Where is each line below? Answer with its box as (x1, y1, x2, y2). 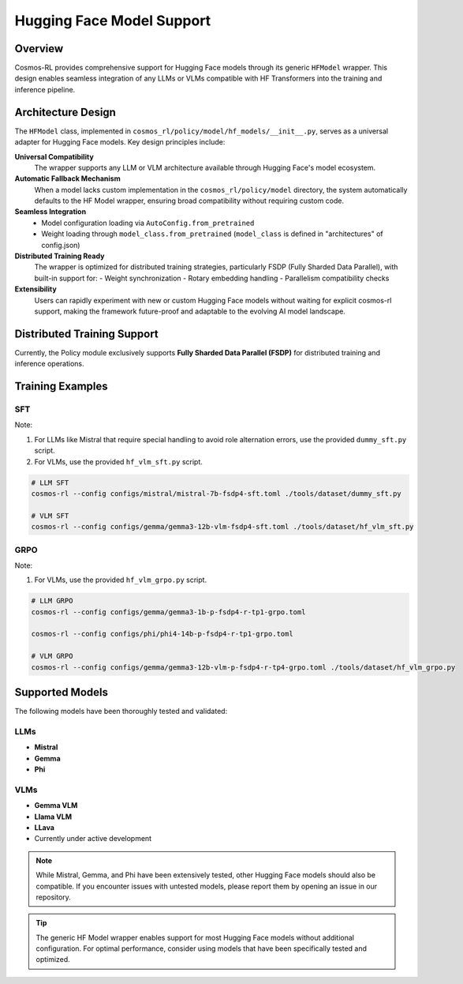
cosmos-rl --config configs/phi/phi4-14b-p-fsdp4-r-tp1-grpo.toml (31, 629, 293, 639)
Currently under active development (34, 834, 152, 843)
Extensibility (14, 284, 57, 294)
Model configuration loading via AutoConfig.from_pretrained (41, 218, 255, 227)
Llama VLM (34, 812, 73, 821)
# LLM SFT (31, 478, 69, 487)
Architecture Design (14, 105, 116, 118)
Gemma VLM (34, 801, 78, 810)
